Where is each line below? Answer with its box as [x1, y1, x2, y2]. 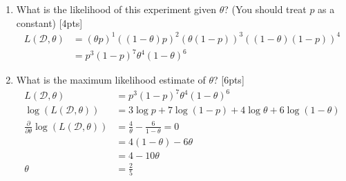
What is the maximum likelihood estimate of [16, 73, 206, 87]
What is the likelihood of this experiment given [16, 2, 216, 16]
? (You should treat [224, 2, 307, 16]
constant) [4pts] [16, 15, 83, 30]
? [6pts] [213, 73, 244, 87]
